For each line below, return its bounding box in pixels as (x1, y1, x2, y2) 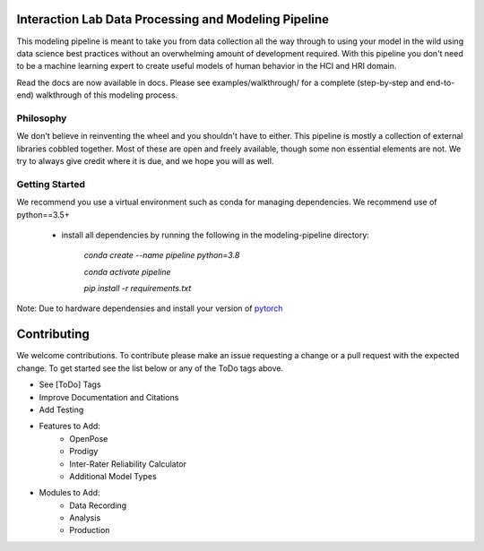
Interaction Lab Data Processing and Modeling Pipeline (16, 12, 329, 27)
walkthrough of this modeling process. (36, 90, 178, 100)
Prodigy (69, 446, 99, 457)
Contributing (16, 327, 90, 342)
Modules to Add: (39, 487, 100, 498)
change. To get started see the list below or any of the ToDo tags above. (16, 363, 284, 374)
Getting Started (16, 177, 85, 190)
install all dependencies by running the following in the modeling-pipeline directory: (61, 229, 369, 240)
